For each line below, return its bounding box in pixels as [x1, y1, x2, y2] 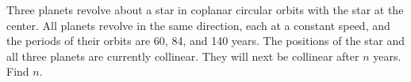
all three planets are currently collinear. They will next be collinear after [6, 47, 359, 64]
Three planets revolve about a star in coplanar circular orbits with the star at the [6, 2, 404, 17]
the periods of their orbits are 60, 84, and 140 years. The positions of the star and [6, 32, 405, 49]
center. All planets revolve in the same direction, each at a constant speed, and [6, 17, 390, 33]
